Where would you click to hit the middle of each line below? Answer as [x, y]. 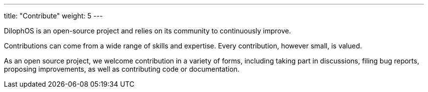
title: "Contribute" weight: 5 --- [53, 16]
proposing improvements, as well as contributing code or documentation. [122, 69]
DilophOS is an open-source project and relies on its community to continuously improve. [148, 31]
